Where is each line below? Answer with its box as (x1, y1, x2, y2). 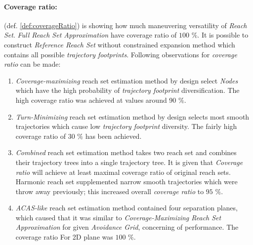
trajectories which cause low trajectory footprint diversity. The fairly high (15, 121, 237, 131)
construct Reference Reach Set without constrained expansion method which (4, 39, 235, 49)
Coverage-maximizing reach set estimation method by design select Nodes (15, 75, 238, 85)
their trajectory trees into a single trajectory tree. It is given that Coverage (15, 157, 243, 167)
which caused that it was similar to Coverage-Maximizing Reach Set (15, 212, 221, 222)
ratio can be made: (4, 59, 61, 69)
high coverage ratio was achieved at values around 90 (15, 94, 176, 105)
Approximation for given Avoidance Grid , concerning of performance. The (15, 222, 239, 232)
